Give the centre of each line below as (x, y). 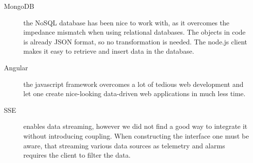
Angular (16, 67)
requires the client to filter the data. (77, 155)
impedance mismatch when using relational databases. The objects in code (135, 32)
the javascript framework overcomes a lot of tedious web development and (134, 84)
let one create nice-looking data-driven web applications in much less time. (135, 93)
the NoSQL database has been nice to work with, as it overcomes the (126, 22)
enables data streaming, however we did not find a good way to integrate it (136, 126)
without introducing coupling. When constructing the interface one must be (136, 135)
